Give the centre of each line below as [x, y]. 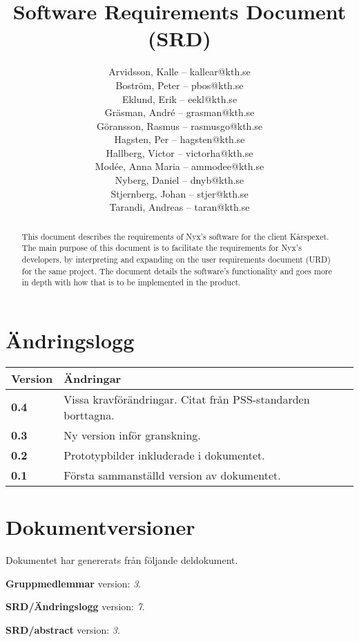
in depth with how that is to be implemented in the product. [131, 282]
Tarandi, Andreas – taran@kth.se [179, 207]
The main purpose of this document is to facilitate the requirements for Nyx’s [162, 248]
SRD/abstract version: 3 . [63, 629]
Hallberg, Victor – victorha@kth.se [179, 152]
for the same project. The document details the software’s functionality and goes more [177, 271]
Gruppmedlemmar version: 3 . [74, 583]
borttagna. [89, 415]
